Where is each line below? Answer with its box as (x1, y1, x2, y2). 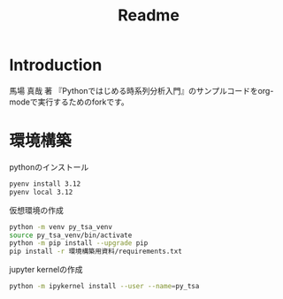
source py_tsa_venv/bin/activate (9, 231, 133, 240)
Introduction (9, 55, 103, 75)
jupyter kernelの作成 (9, 264, 83, 275)
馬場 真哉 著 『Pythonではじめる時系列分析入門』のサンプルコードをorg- (9, 85, 274, 96)
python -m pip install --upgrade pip (9, 239, 149, 248)
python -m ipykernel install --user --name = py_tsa (9, 282, 200, 291)
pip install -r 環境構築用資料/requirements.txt (9, 247, 183, 257)
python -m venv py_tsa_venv (9, 222, 113, 231)
